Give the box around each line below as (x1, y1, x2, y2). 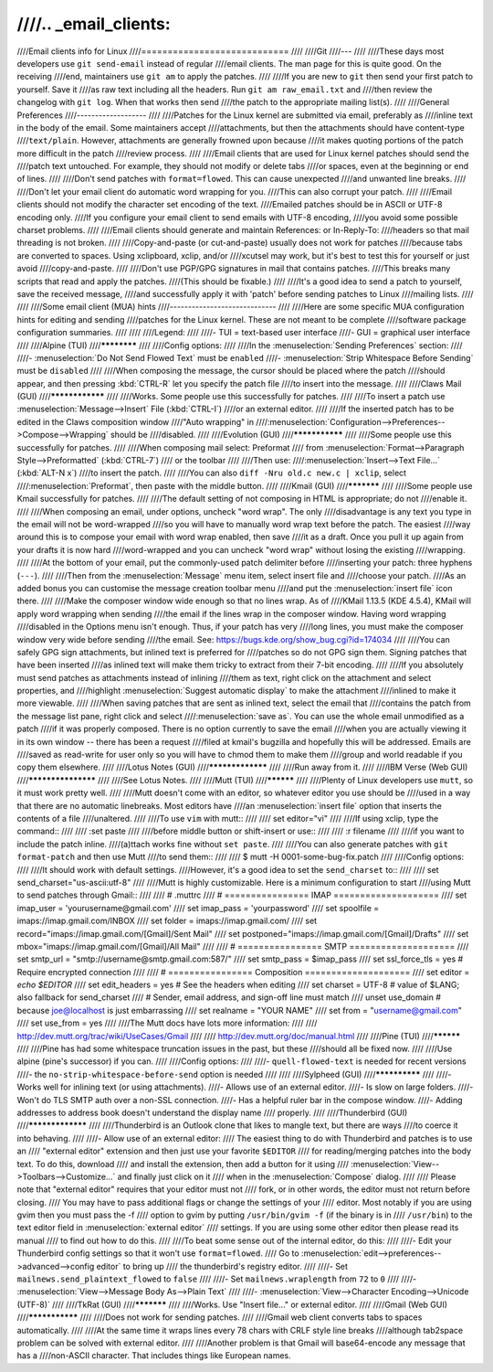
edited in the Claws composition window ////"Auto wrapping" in (16, 416, 255, 427)
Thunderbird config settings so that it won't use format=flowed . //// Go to (16, 1248, 300, 1259)
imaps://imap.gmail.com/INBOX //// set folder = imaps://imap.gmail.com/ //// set (16, 915, 318, 927)
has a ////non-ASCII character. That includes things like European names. (16, 1350, 291, 1361)
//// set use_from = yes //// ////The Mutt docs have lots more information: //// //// (16, 1017, 318, 1028)
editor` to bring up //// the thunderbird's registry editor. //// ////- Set (96, 1260, 349, 1271)
